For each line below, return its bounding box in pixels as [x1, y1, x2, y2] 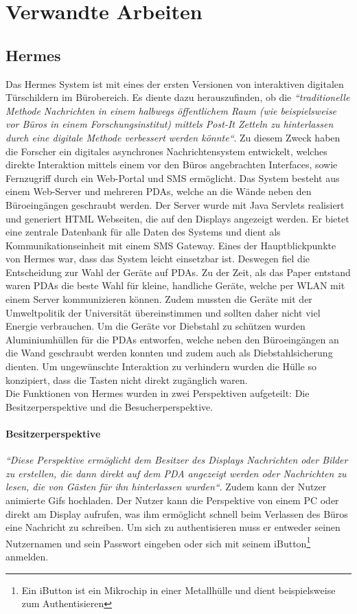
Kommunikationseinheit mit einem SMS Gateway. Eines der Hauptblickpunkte [5, 238, 336, 252]
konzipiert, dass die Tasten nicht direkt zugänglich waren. [5, 372, 248, 387]
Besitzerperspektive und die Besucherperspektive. [5, 399, 214, 413]
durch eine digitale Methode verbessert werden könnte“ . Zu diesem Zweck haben [5, 130, 341, 144]
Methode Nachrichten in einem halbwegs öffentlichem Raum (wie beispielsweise [5, 103, 337, 117]
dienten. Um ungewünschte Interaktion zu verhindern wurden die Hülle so [5, 359, 316, 374]
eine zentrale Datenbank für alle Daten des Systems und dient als [5, 225, 281, 239]
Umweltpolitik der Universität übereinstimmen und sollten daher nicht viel [5, 305, 321, 319]
